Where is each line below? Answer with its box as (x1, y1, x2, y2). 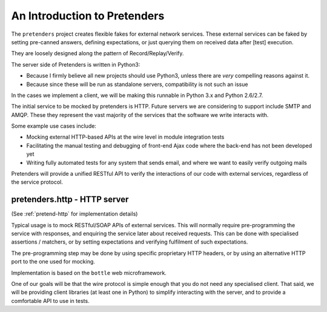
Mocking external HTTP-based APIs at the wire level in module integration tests (26, 133, 225, 141)
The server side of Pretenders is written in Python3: (11, 61, 140, 68)
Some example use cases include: (11, 122, 97, 130)
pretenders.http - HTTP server (11, 194, 129, 205)
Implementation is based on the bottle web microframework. (11, 269, 167, 276)
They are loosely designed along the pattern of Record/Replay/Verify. (11, 50, 184, 57)
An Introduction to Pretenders (11, 9, 165, 22)
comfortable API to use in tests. (11, 297, 90, 304)
